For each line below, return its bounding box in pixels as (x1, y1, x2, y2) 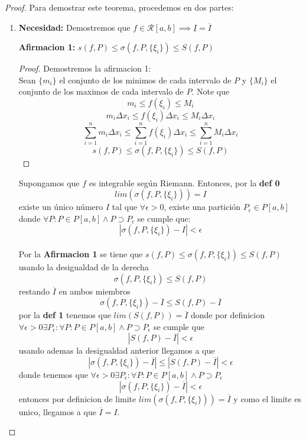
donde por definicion (191, 309, 265, 321)
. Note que (191, 85, 230, 98)
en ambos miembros (58, 284, 131, 297)
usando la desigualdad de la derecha (18, 261, 149, 273)
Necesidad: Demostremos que (18, 21, 131, 33)
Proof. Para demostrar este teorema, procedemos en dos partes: (5, 1, 234, 13)
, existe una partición (164, 200, 241, 213)
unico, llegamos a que (18, 405, 96, 418)
